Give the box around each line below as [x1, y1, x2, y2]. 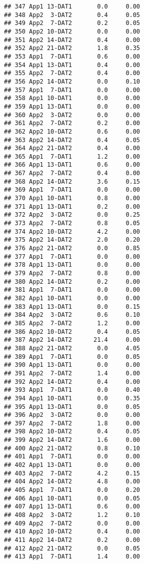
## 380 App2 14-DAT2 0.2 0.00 [4, 278, 140, 285]
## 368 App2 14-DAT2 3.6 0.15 [4, 178, 140, 185]
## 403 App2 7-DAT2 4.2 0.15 [4, 469, 140, 477]
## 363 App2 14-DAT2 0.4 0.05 [4, 136, 140, 144]
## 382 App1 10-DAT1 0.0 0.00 [4, 294, 140, 302]
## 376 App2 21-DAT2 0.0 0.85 [4, 245, 140, 252]
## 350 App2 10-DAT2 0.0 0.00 [4, 28, 140, 35]
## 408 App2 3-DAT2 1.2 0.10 [4, 511, 140, 519]
